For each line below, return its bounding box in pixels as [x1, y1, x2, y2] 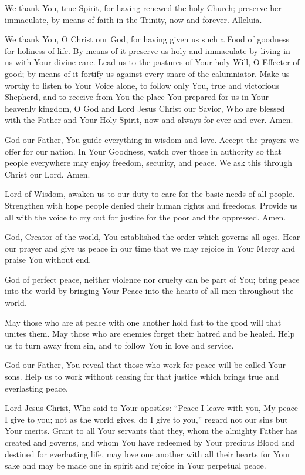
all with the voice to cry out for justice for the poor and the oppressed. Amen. [5, 210, 286, 223]
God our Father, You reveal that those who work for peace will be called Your [5, 359, 286, 371]
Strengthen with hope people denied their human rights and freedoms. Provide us [5, 199, 298, 211]
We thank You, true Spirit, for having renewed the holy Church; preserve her [5, 2, 282, 14]
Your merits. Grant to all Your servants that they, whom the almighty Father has [5, 424, 298, 437]
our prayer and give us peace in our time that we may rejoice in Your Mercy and [5, 242, 295, 254]
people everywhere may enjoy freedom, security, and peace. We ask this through [5, 156, 293, 169]
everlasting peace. [5, 382, 68, 394]
